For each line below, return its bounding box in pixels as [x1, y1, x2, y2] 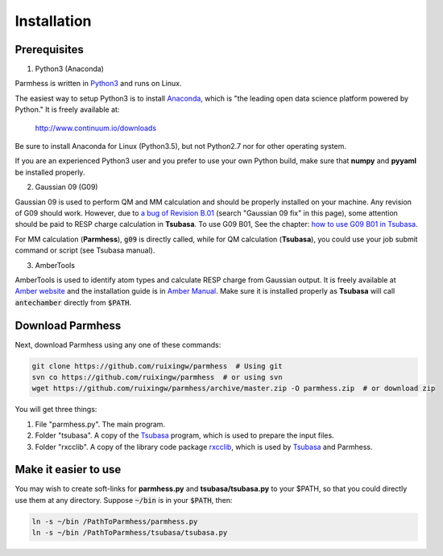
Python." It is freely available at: [14, 105, 120, 114]
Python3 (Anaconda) [35, 64, 105, 74]
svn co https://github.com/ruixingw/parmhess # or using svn [31, 373, 283, 381]
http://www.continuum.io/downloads [35, 123, 157, 133]
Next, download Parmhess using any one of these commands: [14, 340, 221, 349]
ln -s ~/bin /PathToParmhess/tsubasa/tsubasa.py [31, 528, 228, 537]
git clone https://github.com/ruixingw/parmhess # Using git [31, 361, 283, 370]
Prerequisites [14, 43, 84, 56]
